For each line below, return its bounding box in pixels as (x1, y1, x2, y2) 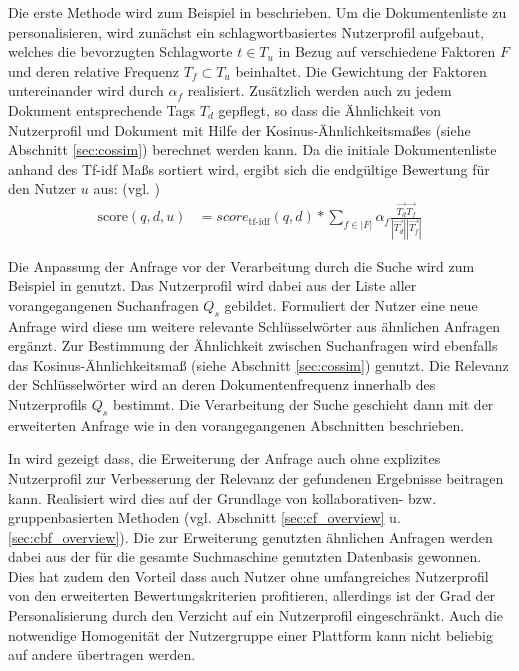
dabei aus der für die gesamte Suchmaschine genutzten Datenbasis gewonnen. (8, 546, 482, 567)
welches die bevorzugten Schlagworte (8, 41, 233, 62)
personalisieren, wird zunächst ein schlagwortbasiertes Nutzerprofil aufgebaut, (8, 21, 484, 42)
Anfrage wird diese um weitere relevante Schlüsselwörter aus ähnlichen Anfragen (8, 315, 501, 336)
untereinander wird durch (8, 80, 164, 101)
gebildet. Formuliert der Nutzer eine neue (224, 294, 478, 315)
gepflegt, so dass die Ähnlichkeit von (218, 99, 442, 120)
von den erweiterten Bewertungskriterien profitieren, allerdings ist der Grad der (8, 585, 496, 606)
